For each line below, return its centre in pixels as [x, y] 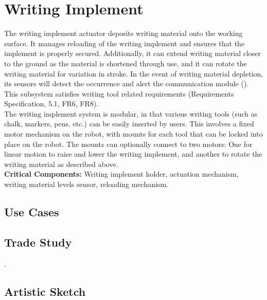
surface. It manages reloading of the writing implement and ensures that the [124, 43]
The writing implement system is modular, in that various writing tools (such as [131, 113]
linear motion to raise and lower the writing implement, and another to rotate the [133, 154]
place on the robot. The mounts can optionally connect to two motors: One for [128, 144]
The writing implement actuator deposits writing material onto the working [123, 33]
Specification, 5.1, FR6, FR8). [51, 104]
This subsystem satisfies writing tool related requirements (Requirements [119, 93]
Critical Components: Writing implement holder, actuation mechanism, [121, 174]
